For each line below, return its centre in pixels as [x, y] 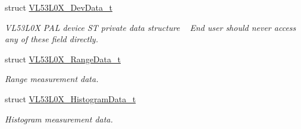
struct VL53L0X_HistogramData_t [70, 98]
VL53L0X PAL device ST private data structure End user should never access [150, 27]
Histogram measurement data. [59, 119]
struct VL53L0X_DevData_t [59, 7]
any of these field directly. [51, 39]
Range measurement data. [52, 79]
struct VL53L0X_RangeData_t [63, 59]
